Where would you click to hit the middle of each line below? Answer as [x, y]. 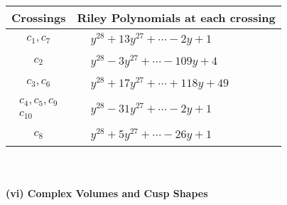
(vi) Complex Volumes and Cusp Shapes [107, 193]
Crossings [39, 17]
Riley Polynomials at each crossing [176, 17]
